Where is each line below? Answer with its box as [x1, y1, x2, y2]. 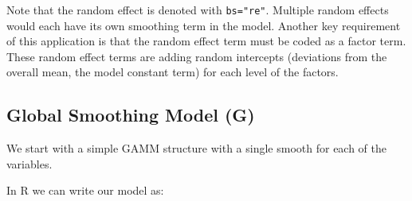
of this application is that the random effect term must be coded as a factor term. [6, 33, 406, 49]
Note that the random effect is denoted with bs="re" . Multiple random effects [6, 2, 389, 17]
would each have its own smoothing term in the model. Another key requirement [6, 17, 401, 33]
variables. [6, 155, 53, 172]
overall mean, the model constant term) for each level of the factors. [6, 64, 339, 80]
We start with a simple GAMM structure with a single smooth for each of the [6, 140, 387, 157]
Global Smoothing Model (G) [6, 102, 255, 127]
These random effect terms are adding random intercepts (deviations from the [6, 48, 387, 64]
